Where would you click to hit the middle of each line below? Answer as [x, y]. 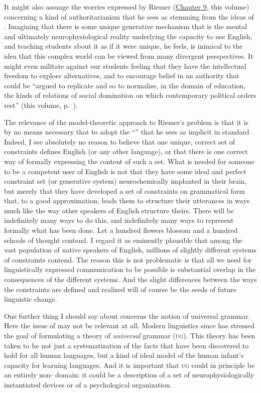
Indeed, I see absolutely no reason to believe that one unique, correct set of [120, 141]
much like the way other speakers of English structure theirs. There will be [119, 210]
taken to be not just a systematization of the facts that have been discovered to [126, 345]
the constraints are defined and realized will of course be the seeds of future [120, 289]
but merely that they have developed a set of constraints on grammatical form [124, 190]
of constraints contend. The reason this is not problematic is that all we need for [128, 259]
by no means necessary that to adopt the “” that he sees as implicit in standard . [129, 132]
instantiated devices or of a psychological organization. [88, 384]
